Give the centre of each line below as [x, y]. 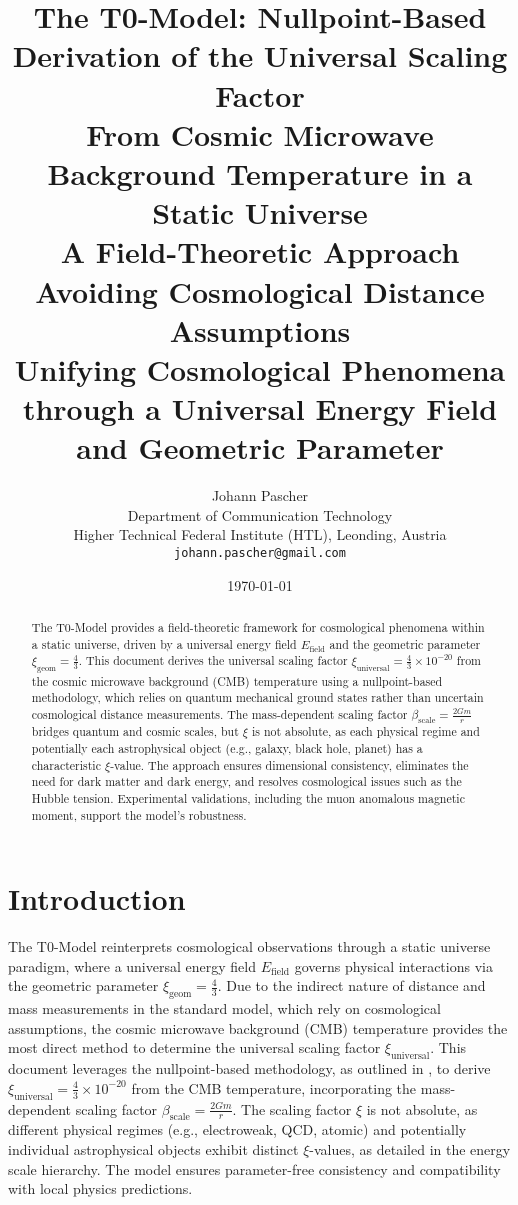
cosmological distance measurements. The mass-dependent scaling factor [219, 714]
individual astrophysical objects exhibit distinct [153, 1149]
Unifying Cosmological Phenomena [260, 368]
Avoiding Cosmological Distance [260, 290]
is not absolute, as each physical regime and [365, 731]
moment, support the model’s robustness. [139, 814]
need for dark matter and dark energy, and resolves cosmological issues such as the [246, 781]
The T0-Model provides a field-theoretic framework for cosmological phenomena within [258, 627]
